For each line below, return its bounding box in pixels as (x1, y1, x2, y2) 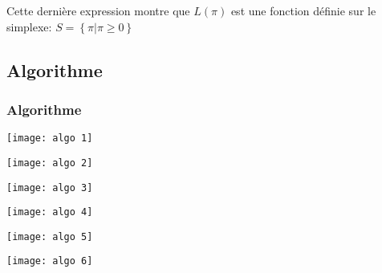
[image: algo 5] (6, 230, 93, 242)
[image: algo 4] (6, 206, 93, 218)
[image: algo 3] (6, 181, 93, 194)
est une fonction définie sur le (230, 2, 376, 18)
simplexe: (6, 18, 52, 35)
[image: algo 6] (6, 255, 93, 267)
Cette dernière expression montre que (6, 2, 190, 18)
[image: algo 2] (6, 157, 93, 169)
